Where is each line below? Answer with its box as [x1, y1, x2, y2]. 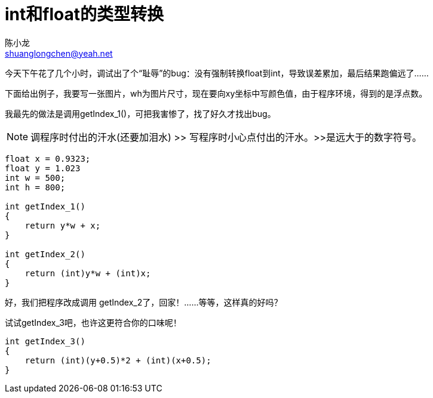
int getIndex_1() [5, 201, 85, 211]
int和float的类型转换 [5, 4, 164, 24]
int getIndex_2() [5, 249, 85, 259]
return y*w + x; [24, 220, 101, 230]
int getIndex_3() [5, 336, 85, 346]
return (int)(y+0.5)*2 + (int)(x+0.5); [24, 355, 211, 365]
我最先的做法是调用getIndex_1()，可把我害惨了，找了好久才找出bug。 [5, 108, 276, 119]
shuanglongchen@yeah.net [5, 48, 113, 58]
